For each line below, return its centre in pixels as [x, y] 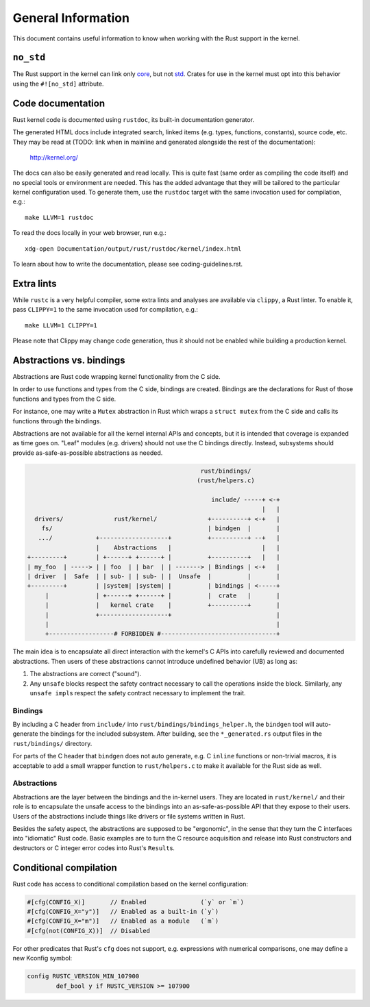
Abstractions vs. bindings [69, 360]
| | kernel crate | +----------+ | [162, 605]
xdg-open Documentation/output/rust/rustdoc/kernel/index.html [133, 249]
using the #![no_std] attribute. [58, 84]
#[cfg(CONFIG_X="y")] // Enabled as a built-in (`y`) [123, 912]
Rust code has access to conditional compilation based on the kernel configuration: [131, 884]
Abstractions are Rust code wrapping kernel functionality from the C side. [116, 377]
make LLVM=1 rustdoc [59, 217]
